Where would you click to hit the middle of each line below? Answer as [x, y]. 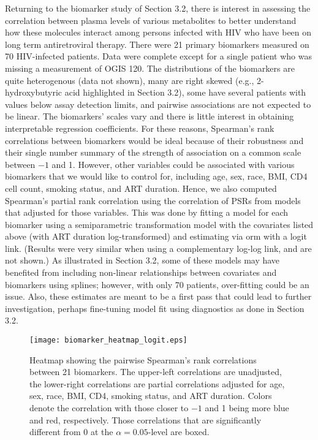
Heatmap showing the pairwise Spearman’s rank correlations [143, 359]
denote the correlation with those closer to [109, 408]
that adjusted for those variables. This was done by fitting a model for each [147, 212]
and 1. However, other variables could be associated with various [173, 164]
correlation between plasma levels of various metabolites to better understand [151, 20]
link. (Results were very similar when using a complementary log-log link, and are [158, 248]
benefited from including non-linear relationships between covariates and [141, 272]
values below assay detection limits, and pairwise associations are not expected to [158, 104]
